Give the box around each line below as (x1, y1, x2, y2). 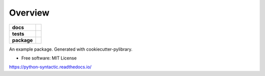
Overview (9, 7, 50, 18)
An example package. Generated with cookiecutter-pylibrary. (9, 46, 132, 52)
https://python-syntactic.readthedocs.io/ (9, 64, 92, 70)
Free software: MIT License (21, 55, 77, 61)
